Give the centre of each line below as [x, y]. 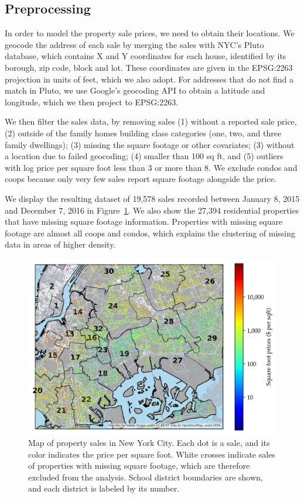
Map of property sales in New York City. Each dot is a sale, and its [149, 443]
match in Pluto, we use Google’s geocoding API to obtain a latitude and [135, 90]
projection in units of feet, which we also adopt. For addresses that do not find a [149, 79]
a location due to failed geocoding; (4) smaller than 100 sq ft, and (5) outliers [144, 156]
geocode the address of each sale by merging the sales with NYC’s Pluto [134, 44]
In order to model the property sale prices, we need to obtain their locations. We [150, 33]
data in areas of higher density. [60, 244]
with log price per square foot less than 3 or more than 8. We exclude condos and [151, 167]
